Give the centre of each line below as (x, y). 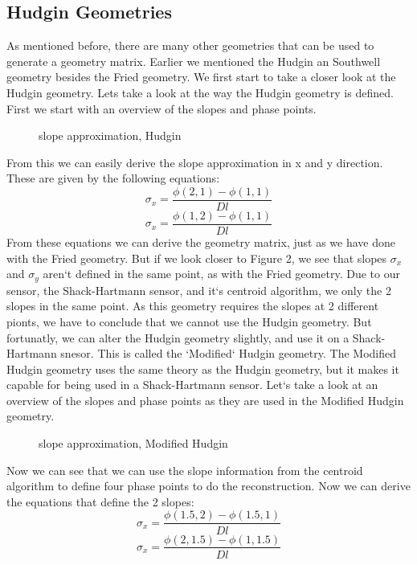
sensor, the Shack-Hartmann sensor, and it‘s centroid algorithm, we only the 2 (199, 290)
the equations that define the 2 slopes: (100, 501)
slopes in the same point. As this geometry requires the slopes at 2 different (193, 306)
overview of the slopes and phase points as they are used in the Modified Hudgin (205, 400)
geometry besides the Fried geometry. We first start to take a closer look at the (201, 77)
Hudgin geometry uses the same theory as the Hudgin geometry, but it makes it (203, 368)
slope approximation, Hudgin (110, 135)
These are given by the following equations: (113, 178)
